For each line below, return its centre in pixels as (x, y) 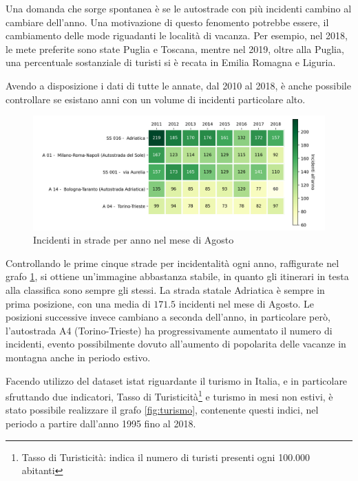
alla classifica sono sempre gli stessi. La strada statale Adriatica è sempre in (165, 289)
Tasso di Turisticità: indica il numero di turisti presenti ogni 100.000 (166, 457)
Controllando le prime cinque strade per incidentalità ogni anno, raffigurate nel (172, 263)
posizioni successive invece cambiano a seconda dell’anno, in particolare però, (168, 317)
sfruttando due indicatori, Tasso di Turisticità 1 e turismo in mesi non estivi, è (169, 395)
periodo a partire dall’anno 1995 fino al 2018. (101, 423)
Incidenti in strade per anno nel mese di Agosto (134, 240)
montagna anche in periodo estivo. (78, 357)
